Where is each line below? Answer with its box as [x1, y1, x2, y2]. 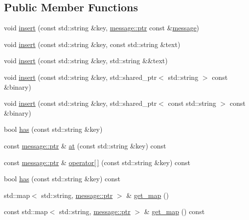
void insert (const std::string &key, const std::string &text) [4, 39, 181, 49]
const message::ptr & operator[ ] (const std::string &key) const [4, 157, 191, 167]
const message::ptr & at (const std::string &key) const [4, 140, 166, 150]
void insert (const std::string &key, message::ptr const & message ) [4, 23, 200, 33]
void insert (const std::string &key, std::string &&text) [4, 55, 168, 66]
